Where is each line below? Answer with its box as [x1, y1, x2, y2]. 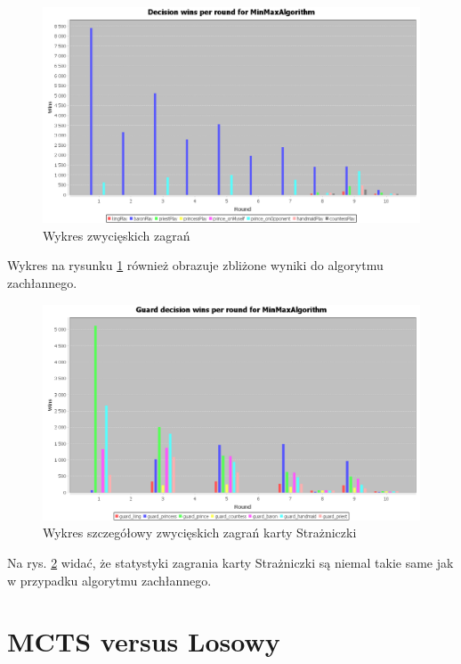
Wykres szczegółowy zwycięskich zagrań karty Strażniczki [43, 523, 357, 542]
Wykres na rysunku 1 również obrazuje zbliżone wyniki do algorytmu [7, 256, 384, 275]
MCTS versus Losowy [7, 623, 280, 660]
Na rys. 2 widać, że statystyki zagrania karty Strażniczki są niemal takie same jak [7, 553, 454, 571]
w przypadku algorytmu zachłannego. [7, 570, 212, 589]
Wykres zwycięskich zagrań [43, 225, 190, 244]
